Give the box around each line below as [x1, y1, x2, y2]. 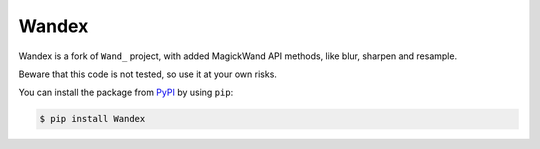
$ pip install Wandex [39, 113, 146, 125]
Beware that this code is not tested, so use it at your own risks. [18, 68, 277, 80]
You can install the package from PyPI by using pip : [18, 86, 234, 99]
